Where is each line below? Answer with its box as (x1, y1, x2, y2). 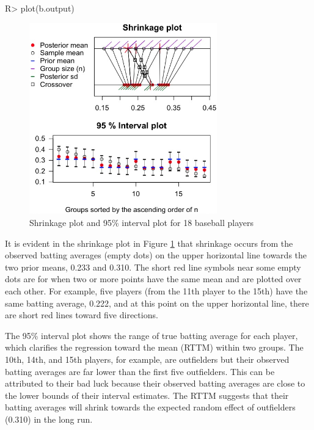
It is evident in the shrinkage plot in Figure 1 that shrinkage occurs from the (5, 236, 293, 249)
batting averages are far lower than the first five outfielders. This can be (5, 365, 275, 377)
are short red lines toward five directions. (5, 308, 158, 321)
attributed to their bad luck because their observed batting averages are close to (5, 377, 305, 390)
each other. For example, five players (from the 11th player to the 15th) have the (5, 284, 308, 297)
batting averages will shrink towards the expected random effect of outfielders (5, 401, 296, 414)
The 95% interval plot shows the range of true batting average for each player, (5, 329, 298, 341)
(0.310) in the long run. (5, 412, 93, 425)
